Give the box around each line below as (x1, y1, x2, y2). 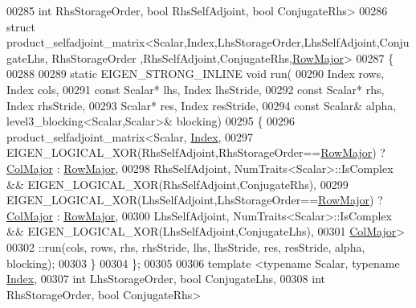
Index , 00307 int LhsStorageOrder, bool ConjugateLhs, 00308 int (6, 270, 326, 287)
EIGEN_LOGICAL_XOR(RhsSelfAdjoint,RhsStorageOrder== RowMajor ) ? (6, 144, 385, 161)
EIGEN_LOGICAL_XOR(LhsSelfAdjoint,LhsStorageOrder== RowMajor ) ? (6, 191, 383, 208)
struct (6, 18, 35, 35)
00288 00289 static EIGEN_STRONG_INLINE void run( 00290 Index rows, (6, 65, 385, 82)
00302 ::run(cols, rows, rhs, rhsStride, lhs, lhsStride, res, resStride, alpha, (6, 238, 365, 255)
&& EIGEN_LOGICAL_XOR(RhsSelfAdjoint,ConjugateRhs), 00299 (6, 175, 349, 192)
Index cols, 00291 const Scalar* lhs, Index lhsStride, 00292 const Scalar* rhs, (6, 80, 385, 97)
